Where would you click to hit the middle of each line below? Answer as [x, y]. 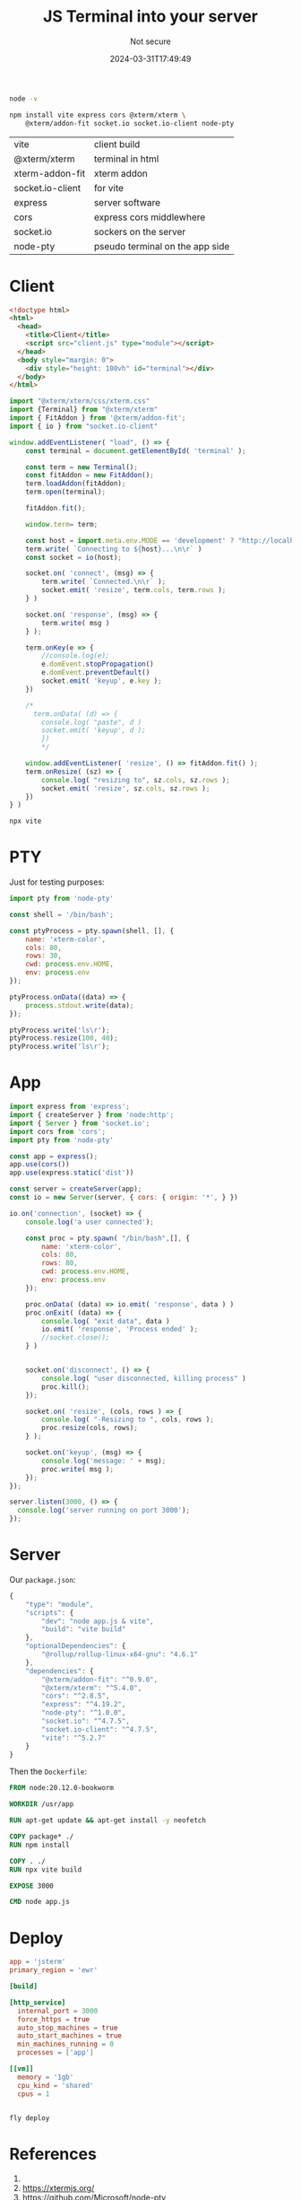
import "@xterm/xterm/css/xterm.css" [80, 401]
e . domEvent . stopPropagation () [98, 664]
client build [117, 144]
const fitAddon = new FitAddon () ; [90, 476]
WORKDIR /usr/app [42, 1804]
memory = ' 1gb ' [46, 2077]
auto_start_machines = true [70, 2036]
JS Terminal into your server [150, 17]
